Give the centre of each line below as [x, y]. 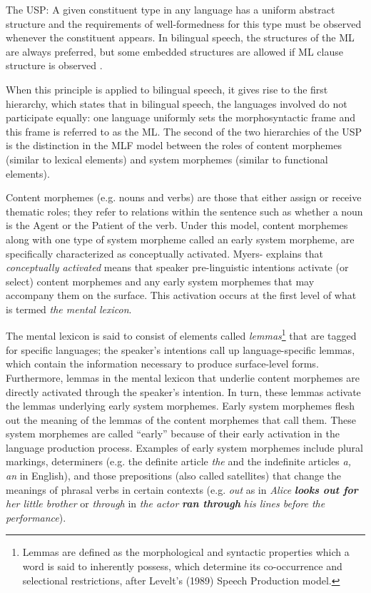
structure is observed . [54, 65]
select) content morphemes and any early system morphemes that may [160, 281]
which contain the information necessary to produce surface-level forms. [162, 364]
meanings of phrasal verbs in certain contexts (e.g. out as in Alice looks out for [182, 489]
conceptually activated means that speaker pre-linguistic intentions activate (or [177, 267]
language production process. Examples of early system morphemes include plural [184, 447]
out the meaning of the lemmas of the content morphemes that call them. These [181, 419]
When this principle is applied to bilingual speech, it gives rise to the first [167, 89]
